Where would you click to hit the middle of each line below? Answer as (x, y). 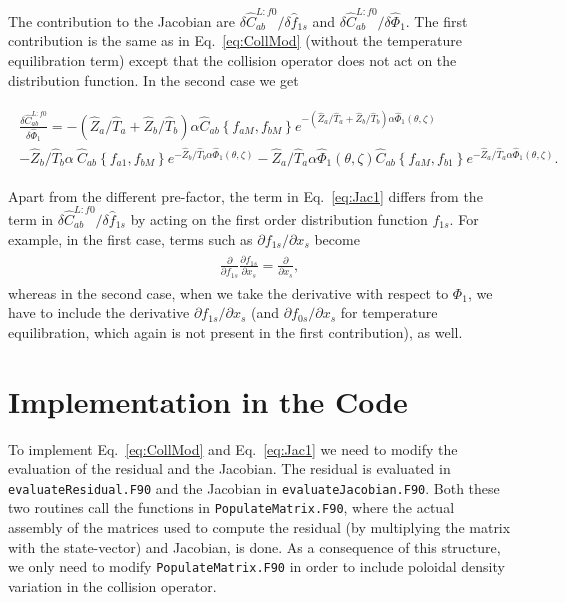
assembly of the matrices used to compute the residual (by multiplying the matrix (259, 527)
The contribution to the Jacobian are (122, 20)
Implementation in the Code (208, 400)
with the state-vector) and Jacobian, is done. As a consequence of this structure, (254, 546)
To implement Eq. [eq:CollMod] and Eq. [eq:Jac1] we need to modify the (233, 448)
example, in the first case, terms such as (130, 238)
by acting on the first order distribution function (279, 218)
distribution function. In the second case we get (153, 79)
